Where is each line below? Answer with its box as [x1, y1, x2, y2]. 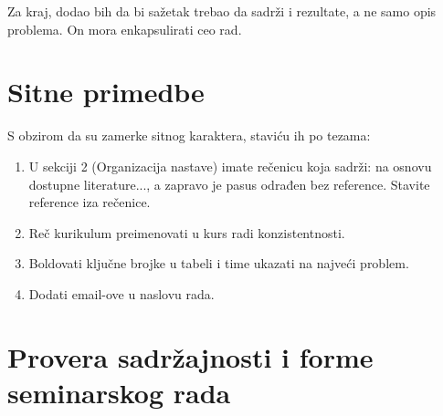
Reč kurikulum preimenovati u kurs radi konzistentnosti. [28, 223, 345, 242]
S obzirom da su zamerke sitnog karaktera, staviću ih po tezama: [7, 126, 371, 145]
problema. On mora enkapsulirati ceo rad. [7, 19, 242, 38]
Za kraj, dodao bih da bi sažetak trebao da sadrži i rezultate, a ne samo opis [7, 2, 437, 20]
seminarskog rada [7, 373, 231, 411]
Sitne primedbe [7, 73, 205, 110]
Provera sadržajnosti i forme [7, 338, 374, 375]
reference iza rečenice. [28, 192, 151, 212]
